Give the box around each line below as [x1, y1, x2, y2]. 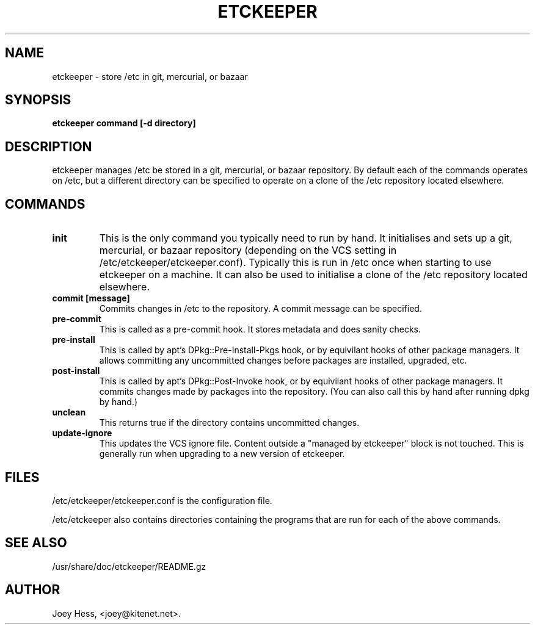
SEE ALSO [5, 535, 67, 551]
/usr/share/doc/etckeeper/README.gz [52, 561, 206, 572]
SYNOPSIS [5, 92, 71, 108]
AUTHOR [5, 582, 60, 598]
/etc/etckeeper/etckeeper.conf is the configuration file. [52, 495, 272, 506]
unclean [52, 407, 86, 418]
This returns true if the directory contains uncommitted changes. [99, 417, 360, 428]
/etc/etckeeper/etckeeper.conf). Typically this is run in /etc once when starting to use [99, 256, 492, 269]
